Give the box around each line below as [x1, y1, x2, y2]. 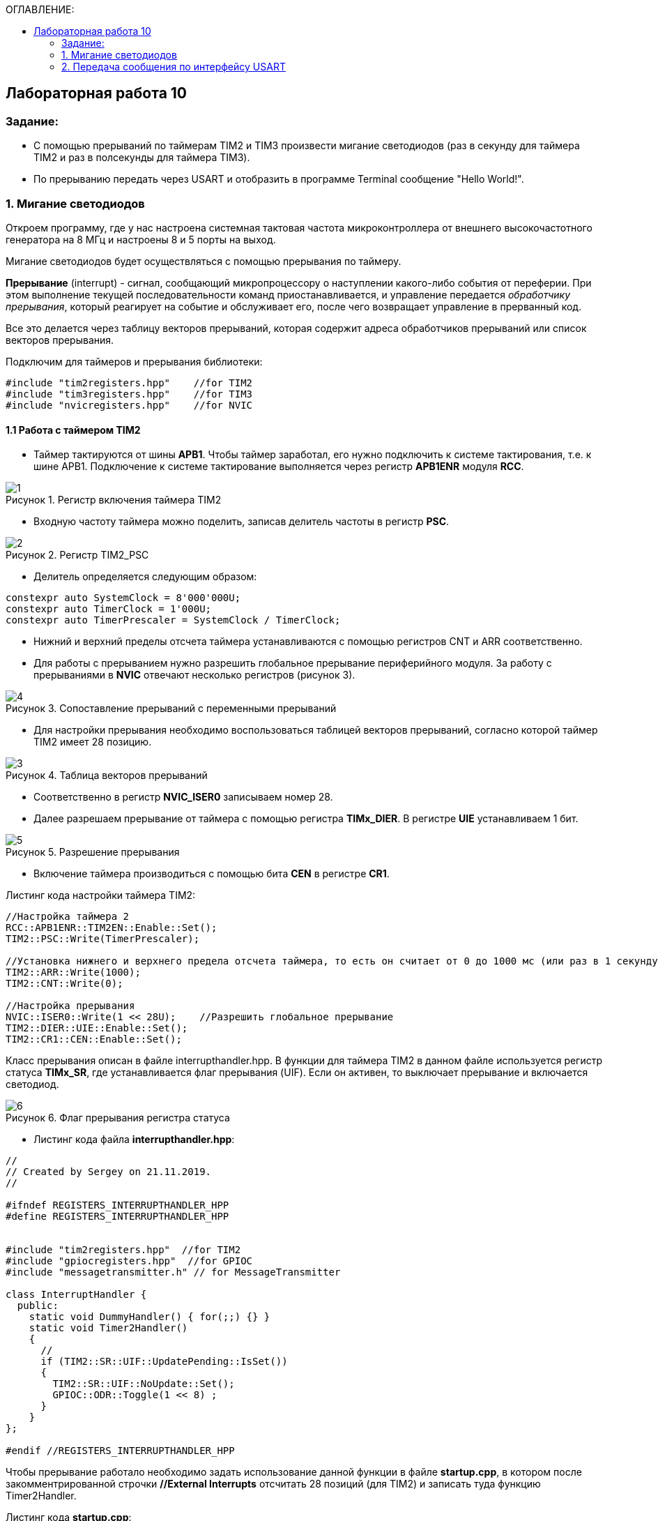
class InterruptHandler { [6, 1289, 147, 1301]
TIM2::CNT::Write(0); [6, 978, 123, 990]
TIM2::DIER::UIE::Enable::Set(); [6, 1022, 188, 1034]
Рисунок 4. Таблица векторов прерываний [6, 769, 208, 782]
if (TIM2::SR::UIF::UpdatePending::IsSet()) [40, 1356, 288, 1368]
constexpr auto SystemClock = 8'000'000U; [6, 592, 241, 604]
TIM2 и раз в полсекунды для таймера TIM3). [33, 151, 250, 164]
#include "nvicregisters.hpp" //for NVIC [6, 399, 253, 411]
